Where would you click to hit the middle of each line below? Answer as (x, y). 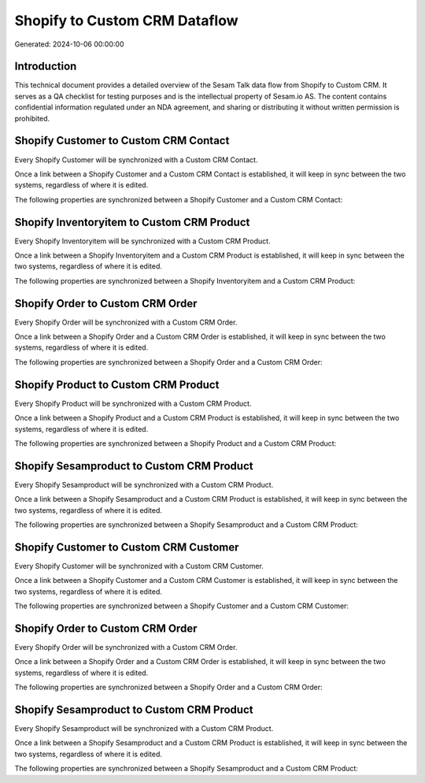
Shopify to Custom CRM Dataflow (127, 20)
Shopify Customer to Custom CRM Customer (127, 547)
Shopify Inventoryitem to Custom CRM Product (132, 222)
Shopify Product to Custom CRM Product (117, 385)
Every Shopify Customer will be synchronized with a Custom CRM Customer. (139, 566)
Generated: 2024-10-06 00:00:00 (69, 44)
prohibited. (32, 118)
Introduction (46, 67)
